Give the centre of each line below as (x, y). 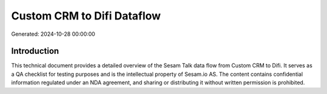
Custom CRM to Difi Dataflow (86, 16)
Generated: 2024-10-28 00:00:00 (53, 34)
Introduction (35, 51)
